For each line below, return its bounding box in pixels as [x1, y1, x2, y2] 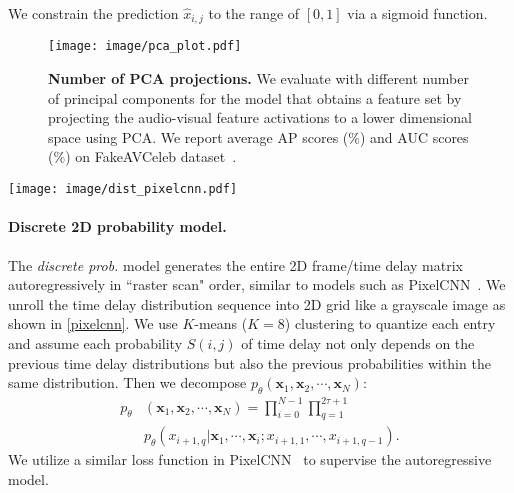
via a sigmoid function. [347, 3, 488, 23]
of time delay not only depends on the [241, 333, 475, 354]
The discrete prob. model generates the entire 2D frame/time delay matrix [8, 254, 463, 275]
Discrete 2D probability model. [8, 216, 227, 237]
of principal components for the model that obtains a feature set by [48, 87, 462, 108]
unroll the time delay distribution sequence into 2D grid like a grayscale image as [8, 293, 506, 314]
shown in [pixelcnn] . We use [8, 313, 178, 334]
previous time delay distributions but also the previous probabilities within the [8, 352, 491, 373]
